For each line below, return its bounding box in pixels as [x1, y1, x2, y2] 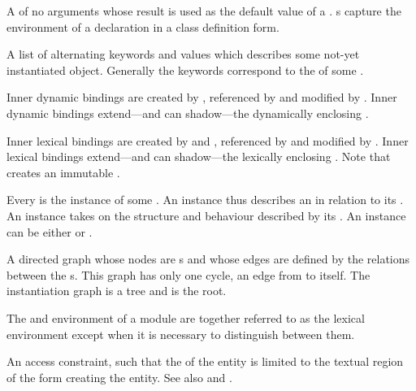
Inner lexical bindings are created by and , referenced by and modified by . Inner [6, 132, 409, 149]
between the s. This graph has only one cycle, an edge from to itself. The [6, 266, 370, 283]
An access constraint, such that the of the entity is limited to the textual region [6, 353, 404, 370]
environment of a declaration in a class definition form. [6, 18, 279, 35]
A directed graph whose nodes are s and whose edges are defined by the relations [6, 250, 410, 267]
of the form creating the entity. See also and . [6, 368, 232, 385]
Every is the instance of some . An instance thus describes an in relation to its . [6, 191, 404, 208]
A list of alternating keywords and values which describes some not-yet [6, 46, 360, 63]
